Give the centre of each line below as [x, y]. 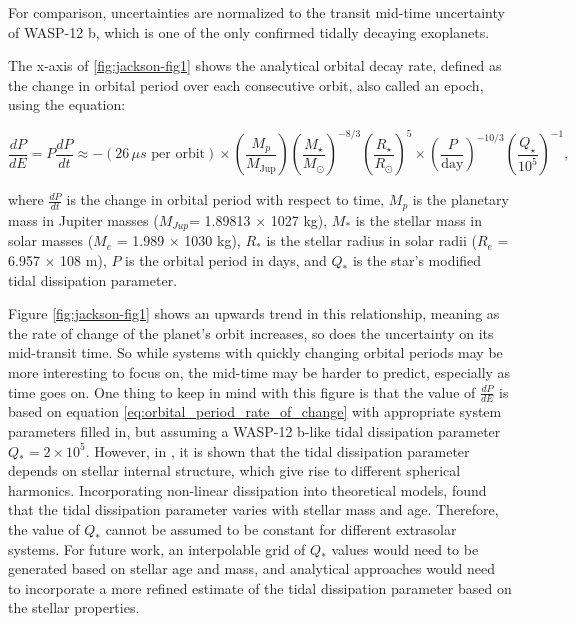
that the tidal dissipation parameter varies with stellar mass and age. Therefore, [253, 509]
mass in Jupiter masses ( [83, 219]
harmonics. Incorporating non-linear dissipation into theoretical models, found [247, 489]
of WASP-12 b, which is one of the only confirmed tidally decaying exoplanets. [249, 31]
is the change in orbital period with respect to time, [225, 199]
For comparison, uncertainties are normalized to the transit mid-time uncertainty [256, 12]
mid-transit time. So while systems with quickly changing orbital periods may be [255, 352]
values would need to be [405, 548]
